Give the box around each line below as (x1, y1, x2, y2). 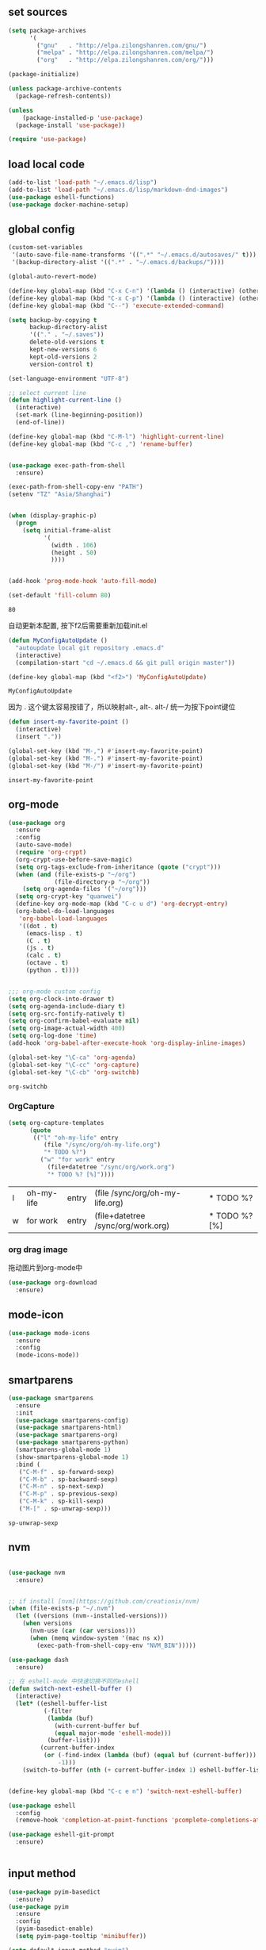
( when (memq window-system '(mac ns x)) (28, 1633, 165, 1642)
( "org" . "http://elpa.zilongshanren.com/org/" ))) (36, 56, 215, 64)
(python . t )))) (25, 966, 80, 974)
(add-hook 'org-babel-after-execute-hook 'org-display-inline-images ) (8, 1039, 246, 1047)
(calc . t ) (25, 951, 62, 960)
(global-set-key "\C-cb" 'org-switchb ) (8, 1068, 140, 1077)
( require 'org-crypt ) (15, 848, 87, 856)
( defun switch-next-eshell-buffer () (8, 1685, 133, 1693)
